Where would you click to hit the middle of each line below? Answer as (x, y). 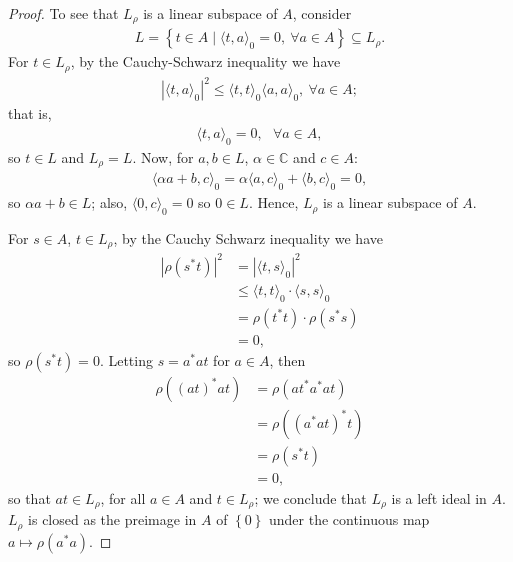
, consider (322, 13)
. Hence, (273, 202)
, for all (123, 497)
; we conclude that (310, 497)
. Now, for (163, 156)
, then (287, 359)
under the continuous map (349, 519)
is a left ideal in (439, 497)
